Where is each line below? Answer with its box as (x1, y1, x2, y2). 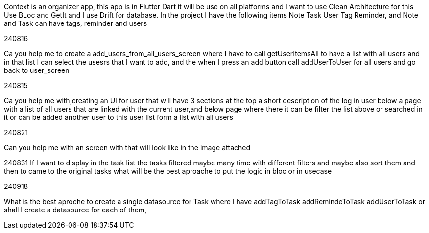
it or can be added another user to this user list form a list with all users (4, 113, 233, 121)
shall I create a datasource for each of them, (4, 206, 147, 214)
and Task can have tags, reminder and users (4, 19, 147, 27)
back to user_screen (4, 66, 70, 74)
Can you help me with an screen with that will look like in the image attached (4, 143, 251, 152)
